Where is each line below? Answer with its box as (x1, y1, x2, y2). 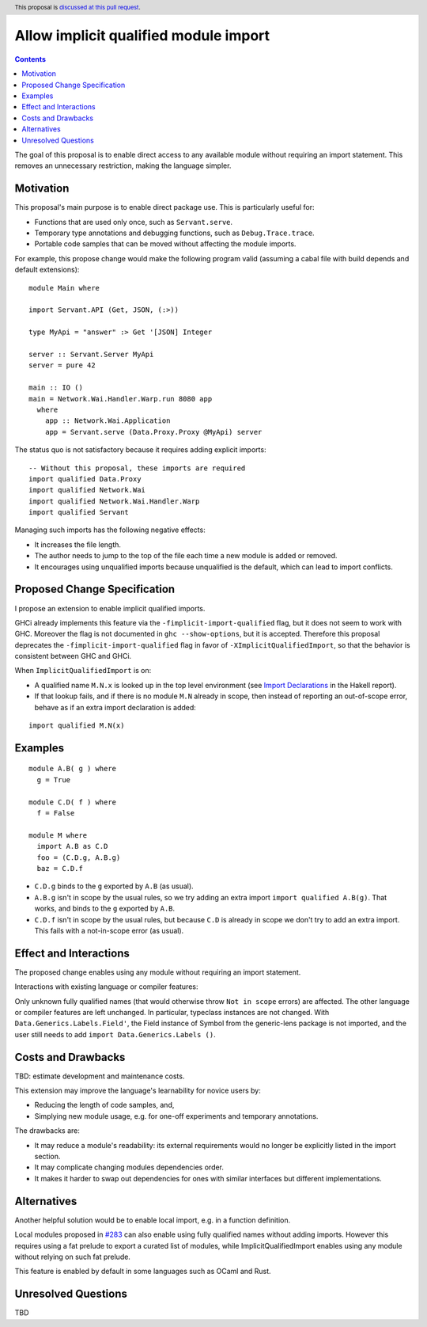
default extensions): (14, 265, 80, 275)
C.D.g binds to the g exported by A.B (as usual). (34, 881, 194, 891)
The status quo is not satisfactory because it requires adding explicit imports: (14, 445, 266, 454)
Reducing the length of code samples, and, (34, 1101, 175, 1110)
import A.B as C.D (36, 842, 108, 851)
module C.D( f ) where (28, 797, 117, 807)
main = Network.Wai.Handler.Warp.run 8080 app (28, 394, 213, 403)
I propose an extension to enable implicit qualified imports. (14, 603, 206, 613)
